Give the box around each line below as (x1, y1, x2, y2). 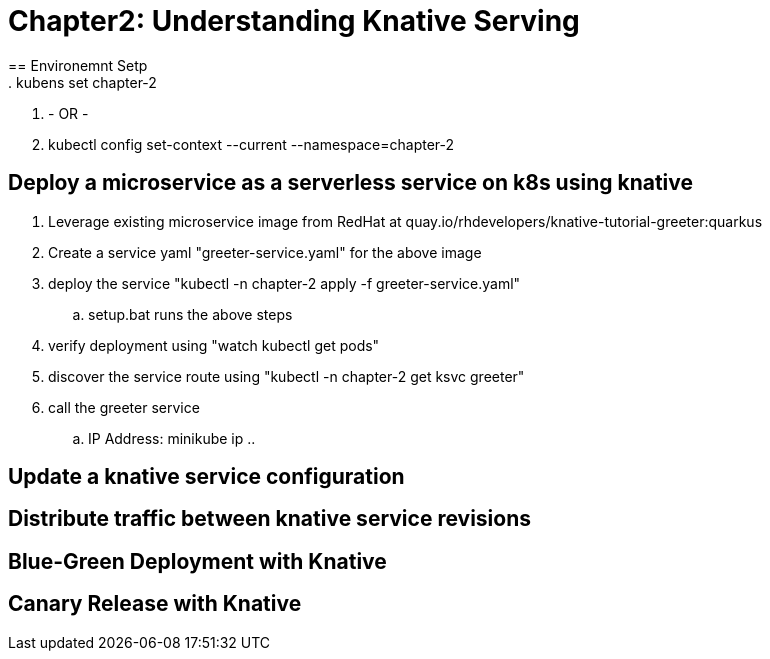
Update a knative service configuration (8, 464, 405, 490)
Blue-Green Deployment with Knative (8, 548, 387, 574)
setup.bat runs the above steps (88, 305, 293, 323)
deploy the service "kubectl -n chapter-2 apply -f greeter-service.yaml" (48, 274, 521, 292)
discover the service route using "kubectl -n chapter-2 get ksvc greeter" (48, 367, 525, 385)
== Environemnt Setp (8, 56, 148, 74)
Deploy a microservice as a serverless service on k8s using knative (8, 170, 694, 196)
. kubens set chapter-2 (8, 73, 157, 91)
